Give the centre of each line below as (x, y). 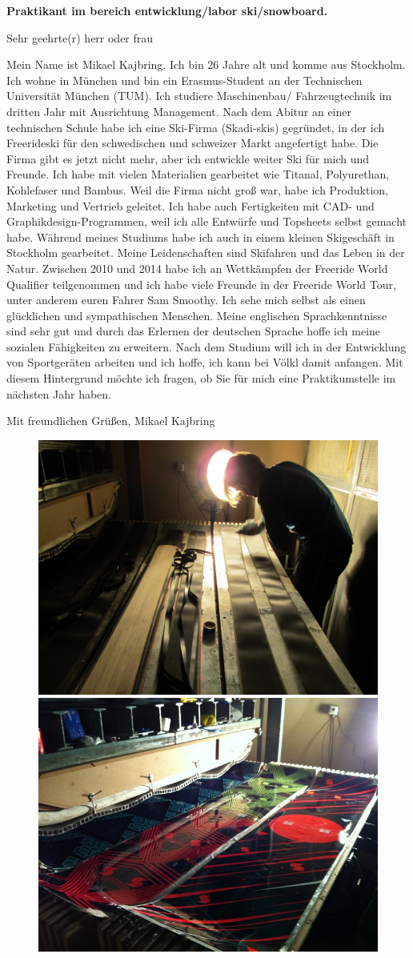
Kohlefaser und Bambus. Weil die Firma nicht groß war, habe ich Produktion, (197, 189)
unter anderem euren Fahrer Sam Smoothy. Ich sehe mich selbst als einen (186, 300)
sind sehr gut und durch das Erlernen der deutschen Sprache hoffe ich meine (194, 331)
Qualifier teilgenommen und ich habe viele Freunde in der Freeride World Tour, (201, 284)
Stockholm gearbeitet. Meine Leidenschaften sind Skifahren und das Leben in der (206, 253)
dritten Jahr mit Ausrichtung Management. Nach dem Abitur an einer (179, 111)
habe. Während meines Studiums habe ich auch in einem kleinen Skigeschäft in (200, 236)
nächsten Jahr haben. (59, 393)
